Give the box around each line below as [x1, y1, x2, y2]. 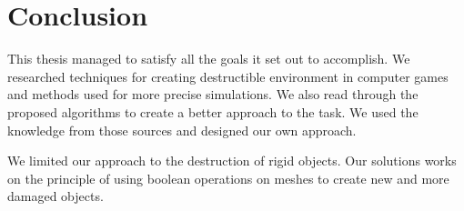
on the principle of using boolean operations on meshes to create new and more [7, 168, 449, 187]
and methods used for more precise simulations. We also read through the [7, 85, 419, 104]
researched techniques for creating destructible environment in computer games [7, 66, 449, 85]
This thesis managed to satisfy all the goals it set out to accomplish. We [7, 49, 410, 68]
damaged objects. [7, 186, 104, 206]
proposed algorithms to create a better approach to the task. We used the [7, 102, 419, 121]
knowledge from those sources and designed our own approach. [7, 120, 357, 139]
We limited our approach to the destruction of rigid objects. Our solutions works [7, 151, 457, 170]
